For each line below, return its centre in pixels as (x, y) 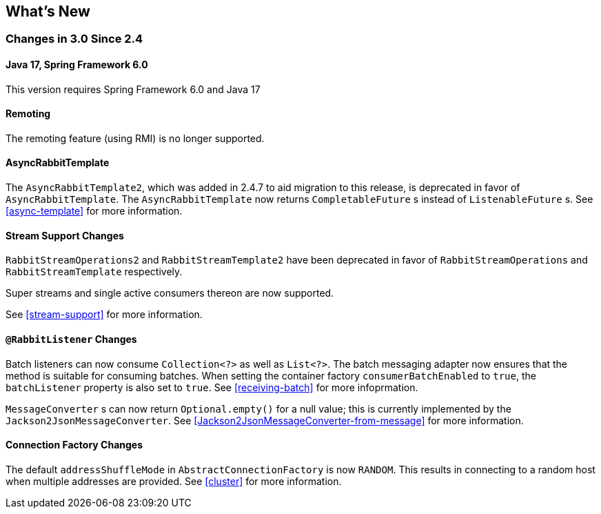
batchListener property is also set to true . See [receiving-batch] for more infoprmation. (212, 387)
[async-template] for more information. (94, 211)
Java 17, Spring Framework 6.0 (77, 65)
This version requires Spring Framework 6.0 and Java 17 (133, 89)
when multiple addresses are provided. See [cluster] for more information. (174, 481)
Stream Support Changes (65, 235)
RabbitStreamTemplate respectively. (94, 272)
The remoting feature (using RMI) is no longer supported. (135, 138)
